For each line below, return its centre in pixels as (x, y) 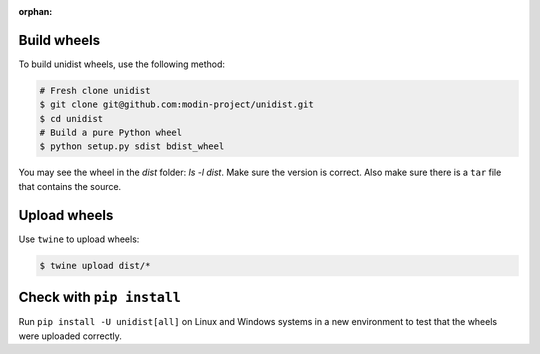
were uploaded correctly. (70, 336)
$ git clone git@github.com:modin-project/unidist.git (176, 104)
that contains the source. (70, 186)
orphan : (35, 11)
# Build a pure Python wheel (111, 133)
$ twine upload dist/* (95, 265)
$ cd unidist (71, 118)
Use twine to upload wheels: (79, 239)
